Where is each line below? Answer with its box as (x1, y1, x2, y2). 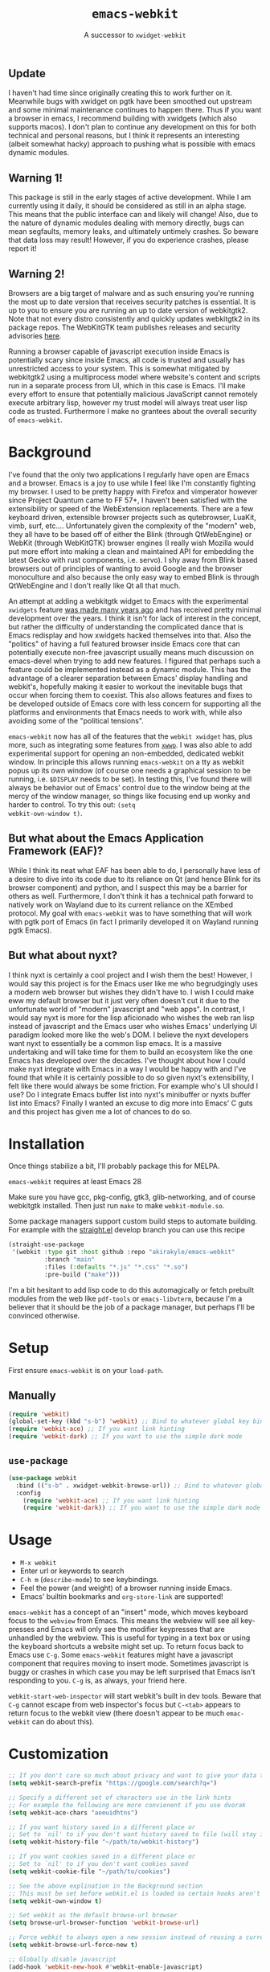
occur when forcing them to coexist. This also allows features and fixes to (8, 690, 253, 699)
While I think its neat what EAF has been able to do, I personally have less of (8, 865, 261, 875)
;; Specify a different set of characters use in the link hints (8, 1794, 231, 1802)
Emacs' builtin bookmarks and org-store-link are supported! (19, 1592, 223, 1601)
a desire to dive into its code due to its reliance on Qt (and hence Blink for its (8, 874, 261, 884)
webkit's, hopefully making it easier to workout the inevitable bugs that (8, 682, 243, 691)
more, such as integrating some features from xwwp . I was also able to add (8, 740, 252, 749)
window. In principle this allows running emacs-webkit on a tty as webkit (8, 756, 244, 766)
